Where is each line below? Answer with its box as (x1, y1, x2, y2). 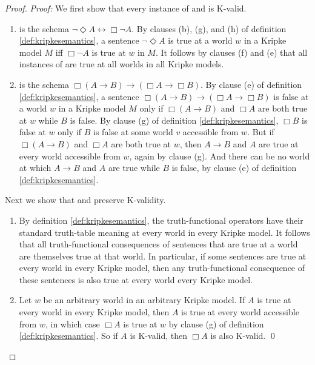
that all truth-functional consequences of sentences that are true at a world (19, 238, 298, 250)
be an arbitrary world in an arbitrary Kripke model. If (43, 293, 245, 306)
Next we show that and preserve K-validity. (5, 193, 166, 206)
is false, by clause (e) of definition (171, 161, 297, 174)
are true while (108, 161, 160, 174)
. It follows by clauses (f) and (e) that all (155, 45, 308, 58)
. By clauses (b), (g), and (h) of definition (131, 22, 287, 35)
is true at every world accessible (181, 306, 299, 318)
